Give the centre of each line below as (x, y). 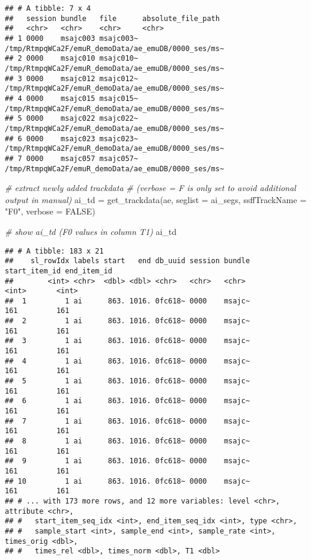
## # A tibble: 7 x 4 (48, 8)
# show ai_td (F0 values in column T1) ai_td (91, 231)
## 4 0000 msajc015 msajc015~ (71, 98)
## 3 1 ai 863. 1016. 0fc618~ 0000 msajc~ (128, 341)
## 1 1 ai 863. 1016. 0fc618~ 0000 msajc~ (128, 301)
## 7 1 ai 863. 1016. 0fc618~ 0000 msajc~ (128, 421)
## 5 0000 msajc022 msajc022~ (71, 119)
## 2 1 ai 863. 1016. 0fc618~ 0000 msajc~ (128, 321)
